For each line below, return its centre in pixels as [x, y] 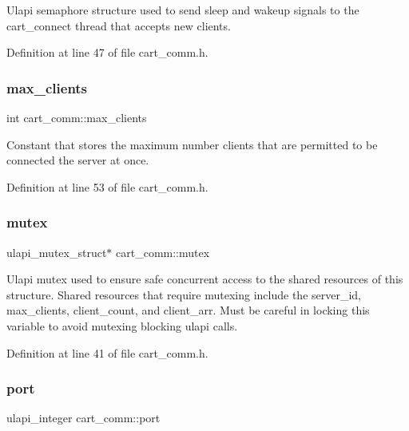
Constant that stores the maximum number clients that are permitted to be [192, 144]
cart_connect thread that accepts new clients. [119, 25]
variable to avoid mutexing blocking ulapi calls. [122, 325]
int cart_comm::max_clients [77, 117]
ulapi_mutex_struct [57, 252]
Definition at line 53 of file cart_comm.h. [107, 186]
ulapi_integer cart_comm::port [83, 418]
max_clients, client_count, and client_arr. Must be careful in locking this [188, 310]
